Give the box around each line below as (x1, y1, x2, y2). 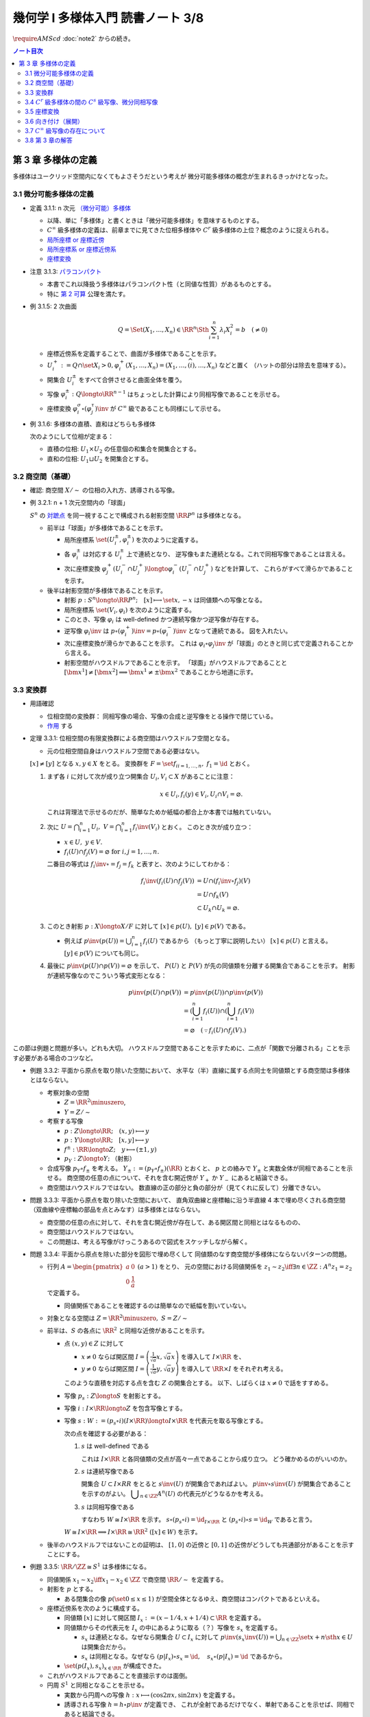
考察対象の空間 (47, 1089, 89, 1097)
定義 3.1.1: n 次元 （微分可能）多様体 (29, 203, 132, 212)
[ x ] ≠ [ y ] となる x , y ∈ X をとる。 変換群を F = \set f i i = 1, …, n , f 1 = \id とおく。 (29, 760, 254, 769)
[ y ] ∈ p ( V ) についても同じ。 (64, 948, 143, 957)
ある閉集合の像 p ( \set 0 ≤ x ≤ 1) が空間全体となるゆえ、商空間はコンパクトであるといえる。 (64, 1594, 323, 1603)
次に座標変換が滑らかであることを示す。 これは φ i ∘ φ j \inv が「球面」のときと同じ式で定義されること (64, 639, 347, 649)
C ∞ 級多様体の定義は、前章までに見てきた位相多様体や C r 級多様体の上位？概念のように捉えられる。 (47, 225, 332, 234)
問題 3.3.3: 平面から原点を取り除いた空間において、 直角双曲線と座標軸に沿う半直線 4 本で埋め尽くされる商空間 (29, 1196, 346, 1204)
